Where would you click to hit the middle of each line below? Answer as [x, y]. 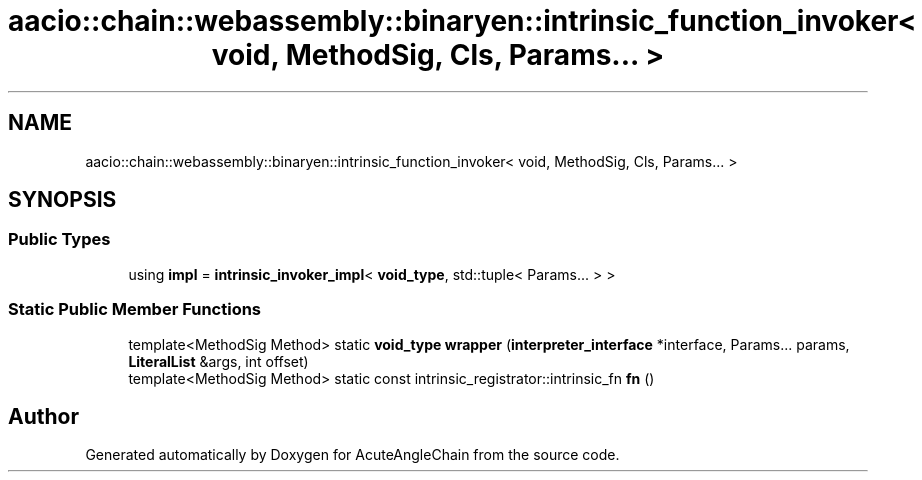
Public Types [59, 239]
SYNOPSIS [62, 200]
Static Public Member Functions [135, 309]
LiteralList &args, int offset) [218, 361]
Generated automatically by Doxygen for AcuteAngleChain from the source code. [352, 455]
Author [43, 416]
